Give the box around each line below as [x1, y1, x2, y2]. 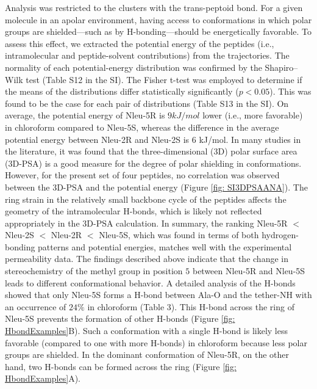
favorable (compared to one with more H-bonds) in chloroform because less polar [5, 336, 307, 349]
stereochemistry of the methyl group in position [5, 264, 183, 277]
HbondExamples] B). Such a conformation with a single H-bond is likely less [5, 324, 288, 337]
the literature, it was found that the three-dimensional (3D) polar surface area [5, 145, 297, 158]
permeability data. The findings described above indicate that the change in [5, 252, 288, 265]
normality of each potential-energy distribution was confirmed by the [5, 60, 262, 73]
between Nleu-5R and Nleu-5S [192, 264, 305, 277]
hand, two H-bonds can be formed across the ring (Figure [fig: [5, 360, 237, 373]
